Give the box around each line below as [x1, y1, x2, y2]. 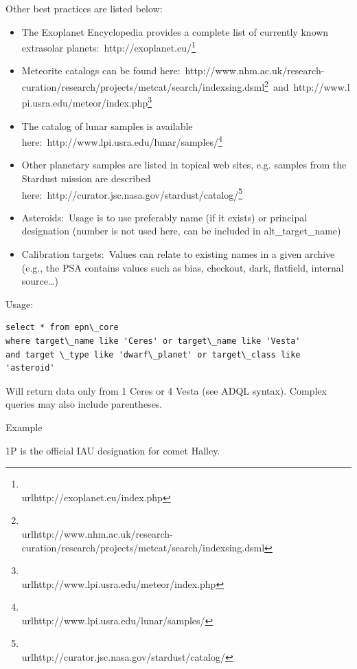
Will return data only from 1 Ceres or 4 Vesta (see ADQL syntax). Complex [5, 383, 327, 397]
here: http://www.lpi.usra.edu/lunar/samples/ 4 [21, 133, 222, 149]
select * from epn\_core [5, 322, 119, 333]
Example [5, 419, 43, 434]
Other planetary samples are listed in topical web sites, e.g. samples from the [21, 157, 347, 172]
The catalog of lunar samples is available [21, 118, 193, 133]
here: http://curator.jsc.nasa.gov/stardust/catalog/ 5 [21, 185, 243, 201]
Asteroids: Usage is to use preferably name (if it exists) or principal [21, 210, 308, 224]
